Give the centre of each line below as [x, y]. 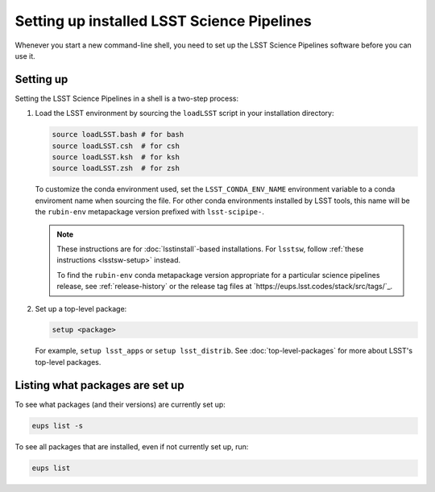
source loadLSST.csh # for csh [116, 146]
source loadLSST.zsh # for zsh [116, 168]
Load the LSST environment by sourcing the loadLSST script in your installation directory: [184, 114]
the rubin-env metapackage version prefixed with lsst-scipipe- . [150, 212]
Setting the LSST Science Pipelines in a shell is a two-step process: [127, 98]
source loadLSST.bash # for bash [118, 134]
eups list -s [58, 426]
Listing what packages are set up [99, 385]
